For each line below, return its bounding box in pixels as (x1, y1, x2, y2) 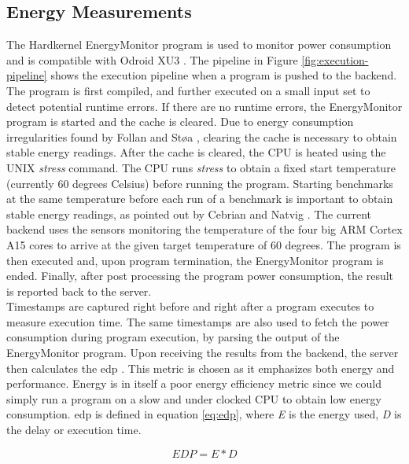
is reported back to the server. (6, 282, 152, 299)
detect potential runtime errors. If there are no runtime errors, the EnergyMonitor (6, 98, 403, 114)
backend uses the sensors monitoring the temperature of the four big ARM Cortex (6, 221, 403, 238)
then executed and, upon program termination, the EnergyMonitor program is (6, 252, 384, 268)
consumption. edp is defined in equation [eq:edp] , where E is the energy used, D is (6, 406, 402, 422)
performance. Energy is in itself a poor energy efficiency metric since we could (6, 375, 382, 392)
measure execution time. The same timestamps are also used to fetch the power (6, 313, 389, 330)
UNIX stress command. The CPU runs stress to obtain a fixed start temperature (6, 159, 396, 175)
